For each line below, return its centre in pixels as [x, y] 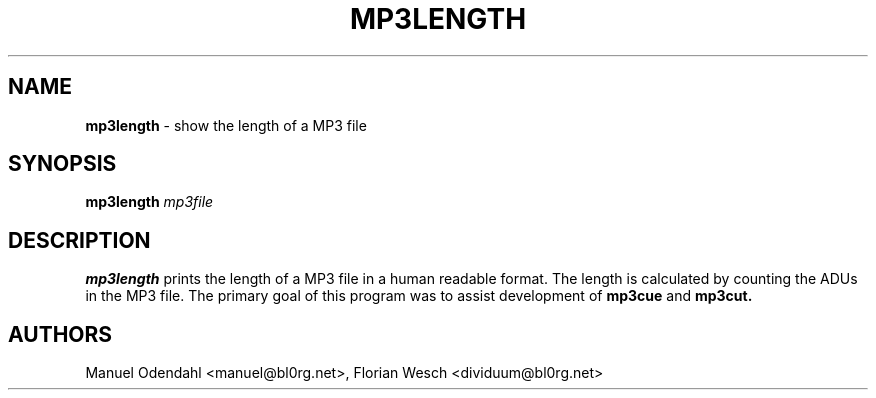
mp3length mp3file [149, 202]
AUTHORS [60, 334]
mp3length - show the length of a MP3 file [226, 125]
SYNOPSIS [62, 164]
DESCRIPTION [79, 240]
